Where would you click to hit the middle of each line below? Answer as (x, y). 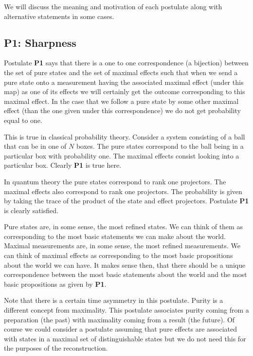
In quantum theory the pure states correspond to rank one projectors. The (115, 181)
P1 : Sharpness (40, 42)
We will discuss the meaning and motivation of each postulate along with (113, 6)
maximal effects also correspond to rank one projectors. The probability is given (123, 191)
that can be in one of (35, 146)
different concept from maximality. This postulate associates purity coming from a (126, 310)
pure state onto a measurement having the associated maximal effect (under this (124, 82)
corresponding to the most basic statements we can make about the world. (115, 236)
